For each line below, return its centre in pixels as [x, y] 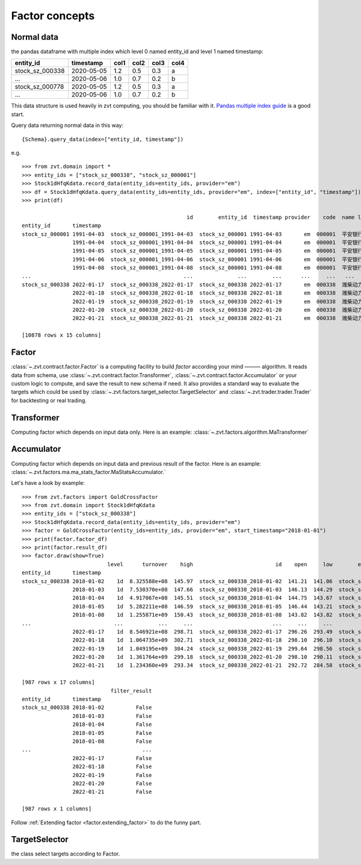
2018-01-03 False [112, 716]
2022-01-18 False [112, 767]
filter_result [131, 691]
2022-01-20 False [112, 783]
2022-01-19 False [112, 775]
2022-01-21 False [112, 792]
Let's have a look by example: [48, 483]
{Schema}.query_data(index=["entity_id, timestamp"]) [103, 139]
